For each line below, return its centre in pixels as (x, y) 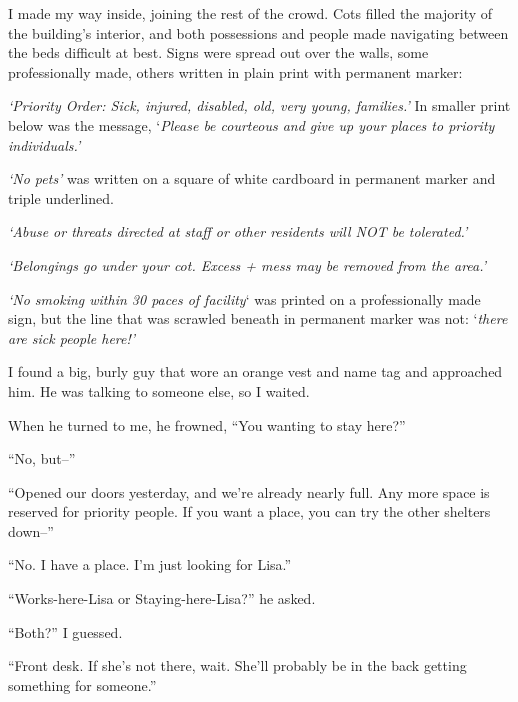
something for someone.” (82, 684)
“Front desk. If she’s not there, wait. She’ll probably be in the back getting (237, 665)
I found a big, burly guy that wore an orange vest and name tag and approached (255, 371)
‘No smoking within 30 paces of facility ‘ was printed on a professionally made (244, 298)
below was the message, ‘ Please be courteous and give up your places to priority (251, 124)
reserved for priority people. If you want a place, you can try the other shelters (249, 511)
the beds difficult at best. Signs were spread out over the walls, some (218, 52)
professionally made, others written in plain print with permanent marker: (235, 71)
